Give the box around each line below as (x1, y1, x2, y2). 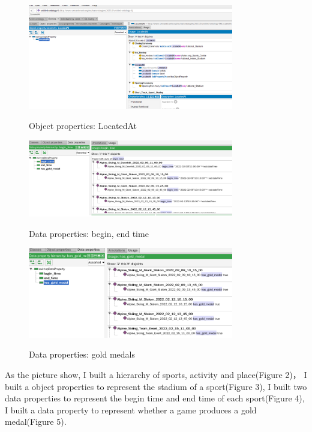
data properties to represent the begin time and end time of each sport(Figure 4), (5, 392, 305, 404)
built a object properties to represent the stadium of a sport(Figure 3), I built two (5, 380, 307, 392)
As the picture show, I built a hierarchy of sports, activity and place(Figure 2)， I (5, 368, 307, 381)
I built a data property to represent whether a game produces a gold (5, 403, 257, 416)
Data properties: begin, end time (29, 227, 149, 239)
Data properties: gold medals (29, 348, 135, 361)
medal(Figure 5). (5, 415, 67, 428)
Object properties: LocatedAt (29, 119, 137, 132)
